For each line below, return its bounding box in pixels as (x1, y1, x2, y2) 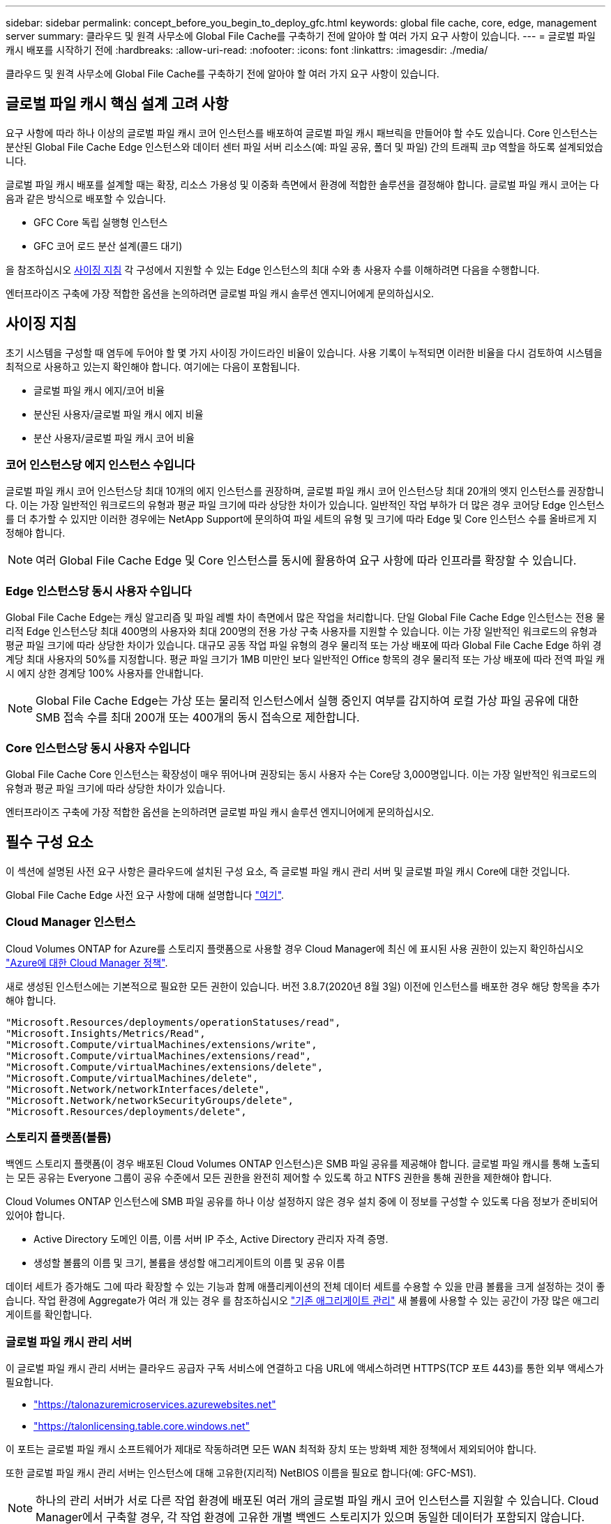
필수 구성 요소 (6, 833, 93, 851)
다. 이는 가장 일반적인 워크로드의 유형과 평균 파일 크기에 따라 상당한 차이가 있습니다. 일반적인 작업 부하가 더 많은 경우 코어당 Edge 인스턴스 (6, 499, 605, 511)
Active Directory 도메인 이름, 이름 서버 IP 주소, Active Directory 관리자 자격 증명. (33, 1233, 389, 1246)
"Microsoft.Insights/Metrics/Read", (6, 1027, 206, 1039)
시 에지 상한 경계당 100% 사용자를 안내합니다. (6, 667, 204, 680)
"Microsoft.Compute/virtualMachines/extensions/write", (6, 1038, 317, 1050)
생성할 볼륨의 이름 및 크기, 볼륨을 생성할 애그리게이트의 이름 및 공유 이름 (33, 1257, 345, 1269)
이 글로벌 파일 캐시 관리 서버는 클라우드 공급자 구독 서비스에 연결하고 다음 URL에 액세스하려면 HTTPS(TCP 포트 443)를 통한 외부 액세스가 (6, 1362, 604, 1375)
